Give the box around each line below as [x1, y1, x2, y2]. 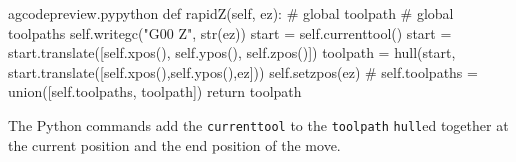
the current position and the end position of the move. [8, 134, 341, 155]
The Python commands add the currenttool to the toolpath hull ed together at [8, 114, 509, 135]
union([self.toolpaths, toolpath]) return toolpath [8, 81, 302, 102]
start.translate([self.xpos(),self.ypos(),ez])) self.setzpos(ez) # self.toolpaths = [8, 61, 478, 82]
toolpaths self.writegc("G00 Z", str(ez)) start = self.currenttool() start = [8, 22, 452, 43]
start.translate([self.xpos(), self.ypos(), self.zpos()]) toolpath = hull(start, [8, 42, 456, 63]
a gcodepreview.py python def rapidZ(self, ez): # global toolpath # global [8, 3, 454, 23]
